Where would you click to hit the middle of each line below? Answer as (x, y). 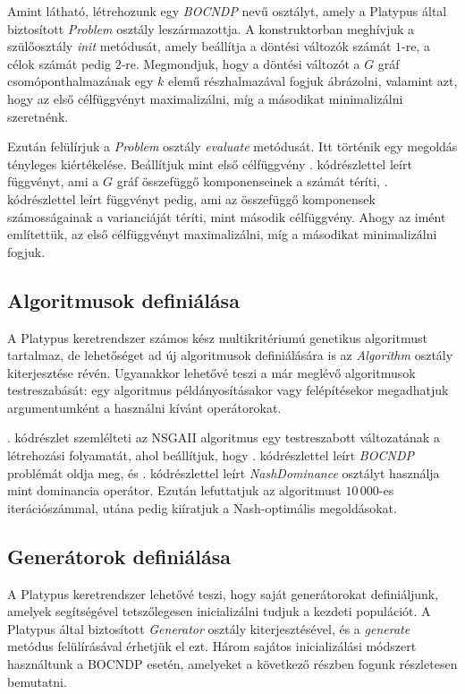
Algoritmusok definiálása (123, 300)
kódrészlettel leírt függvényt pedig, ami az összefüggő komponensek (191, 198)
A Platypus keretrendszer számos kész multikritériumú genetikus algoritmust (217, 337)
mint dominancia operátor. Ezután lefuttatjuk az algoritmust (174, 490)
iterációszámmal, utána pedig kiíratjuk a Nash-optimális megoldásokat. (202, 507)
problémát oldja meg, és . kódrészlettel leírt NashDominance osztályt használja (224, 472)
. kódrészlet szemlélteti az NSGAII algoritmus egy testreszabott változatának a (224, 437)
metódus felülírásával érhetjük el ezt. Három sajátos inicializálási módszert (212, 646)
